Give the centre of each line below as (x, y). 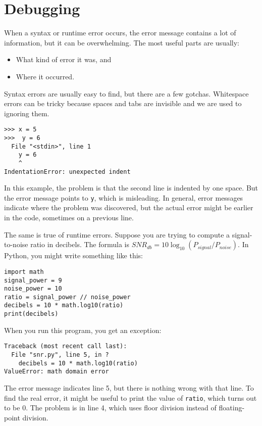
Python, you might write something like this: (73, 255)
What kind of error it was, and (64, 59)
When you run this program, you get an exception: (83, 330)
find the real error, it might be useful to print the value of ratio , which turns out (130, 397)
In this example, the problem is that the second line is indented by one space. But (131, 188)
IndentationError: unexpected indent (67, 172)
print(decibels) (31, 314)
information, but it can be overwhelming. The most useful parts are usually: (122, 42)
